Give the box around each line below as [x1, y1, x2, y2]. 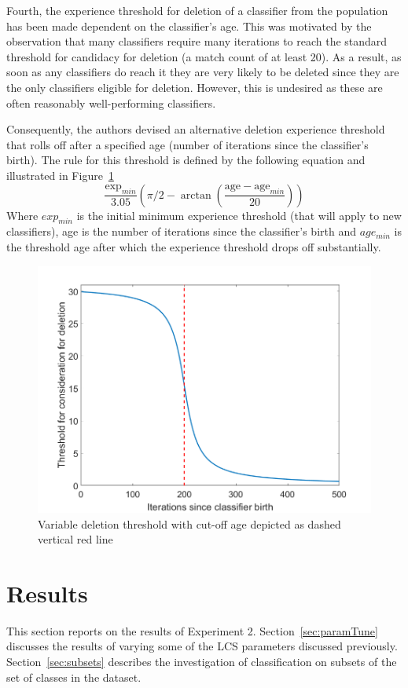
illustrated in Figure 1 [6, 167, 114, 183]
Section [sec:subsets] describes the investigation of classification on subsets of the [6, 653, 397, 670]
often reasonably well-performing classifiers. [6, 94, 216, 111]
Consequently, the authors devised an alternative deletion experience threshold [6, 121, 385, 137]
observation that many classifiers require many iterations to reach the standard [6, 33, 388, 49]
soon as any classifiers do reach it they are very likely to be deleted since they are [6, 64, 399, 80]
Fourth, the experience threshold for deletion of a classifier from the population [6, 2, 388, 18]
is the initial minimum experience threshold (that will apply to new [76, 207, 402, 223]
